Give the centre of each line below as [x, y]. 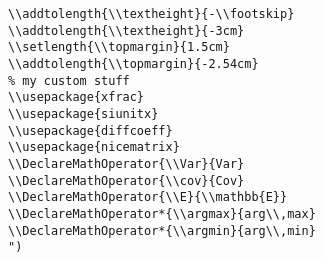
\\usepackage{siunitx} [83, 113]
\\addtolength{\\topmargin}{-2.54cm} [133, 63]
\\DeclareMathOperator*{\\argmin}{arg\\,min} [162, 230]
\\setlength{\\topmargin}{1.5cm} [119, 47]
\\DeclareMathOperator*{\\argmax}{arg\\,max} [162, 213]
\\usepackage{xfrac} [76, 97]
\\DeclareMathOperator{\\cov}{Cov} [126, 180]
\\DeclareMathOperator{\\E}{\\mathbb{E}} [148, 197]
